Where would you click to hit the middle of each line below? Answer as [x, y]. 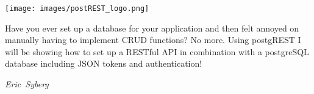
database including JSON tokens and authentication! [104, 63]
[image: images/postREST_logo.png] [77, 8]
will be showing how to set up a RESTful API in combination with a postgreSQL [157, 51]
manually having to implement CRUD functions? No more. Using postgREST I [153, 40]
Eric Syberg [27, 84]
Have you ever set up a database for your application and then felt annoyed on [152, 28]
